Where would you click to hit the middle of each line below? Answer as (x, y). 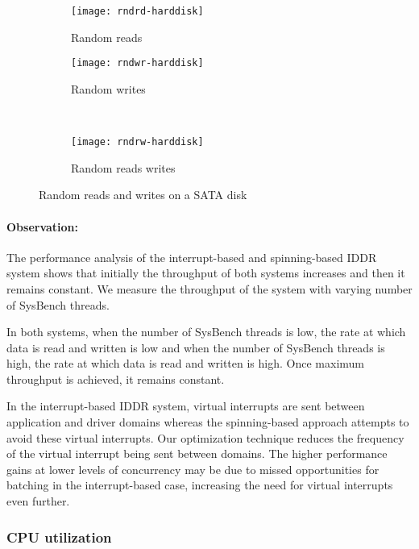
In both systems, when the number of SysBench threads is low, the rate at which (206, 332)
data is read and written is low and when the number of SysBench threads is (196, 347)
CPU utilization (59, 537)
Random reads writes (123, 167)
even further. (38, 501)
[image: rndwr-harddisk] (137, 63)
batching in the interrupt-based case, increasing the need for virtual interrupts (200, 485)
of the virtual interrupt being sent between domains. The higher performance (197, 453)
